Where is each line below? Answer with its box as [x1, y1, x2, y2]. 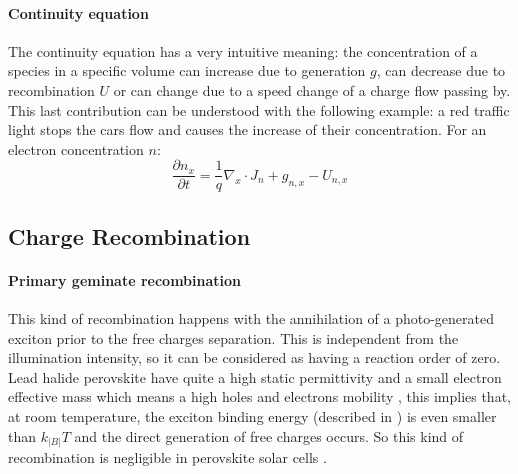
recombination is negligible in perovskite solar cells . [8, 447, 327, 468]
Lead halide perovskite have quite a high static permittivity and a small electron [8, 366, 502, 387]
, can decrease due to [376, 60, 506, 81]
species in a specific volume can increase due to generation [8, 60, 366, 81]
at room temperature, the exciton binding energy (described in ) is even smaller [8, 405, 497, 426]
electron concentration [8, 138, 144, 159]
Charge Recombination [8, 220, 251, 251]
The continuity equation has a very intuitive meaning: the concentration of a [8, 40, 478, 61]
